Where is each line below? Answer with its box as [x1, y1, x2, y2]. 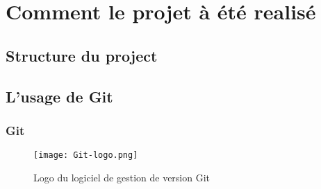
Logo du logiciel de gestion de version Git [33, 170, 211, 184]
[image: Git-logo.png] [33, 150, 138, 161]
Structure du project [6, 44, 158, 66]
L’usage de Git [6, 85, 113, 107]
